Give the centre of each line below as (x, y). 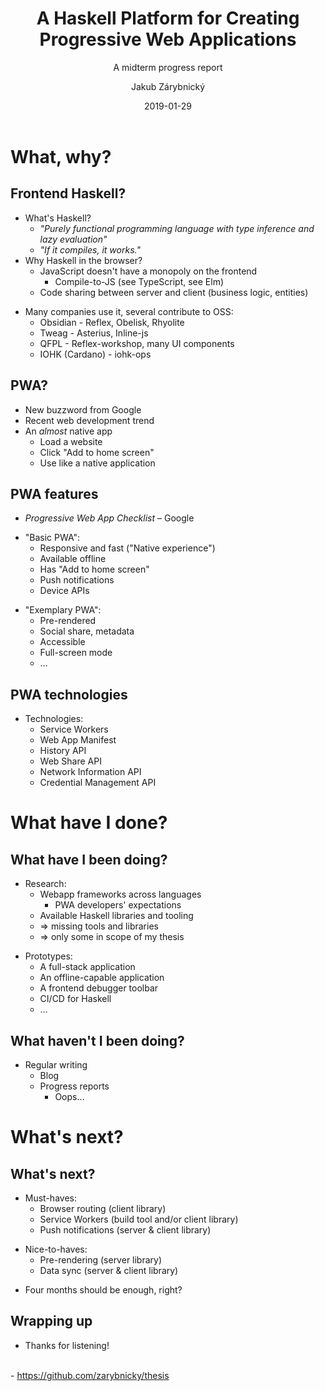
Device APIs (64, 591)
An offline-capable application (102, 978)
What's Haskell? (58, 218)
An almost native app (68, 431)
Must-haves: (50, 1198)
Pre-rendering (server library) (101, 1260)
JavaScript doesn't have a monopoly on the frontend (148, 271)
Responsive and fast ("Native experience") (127, 548)
